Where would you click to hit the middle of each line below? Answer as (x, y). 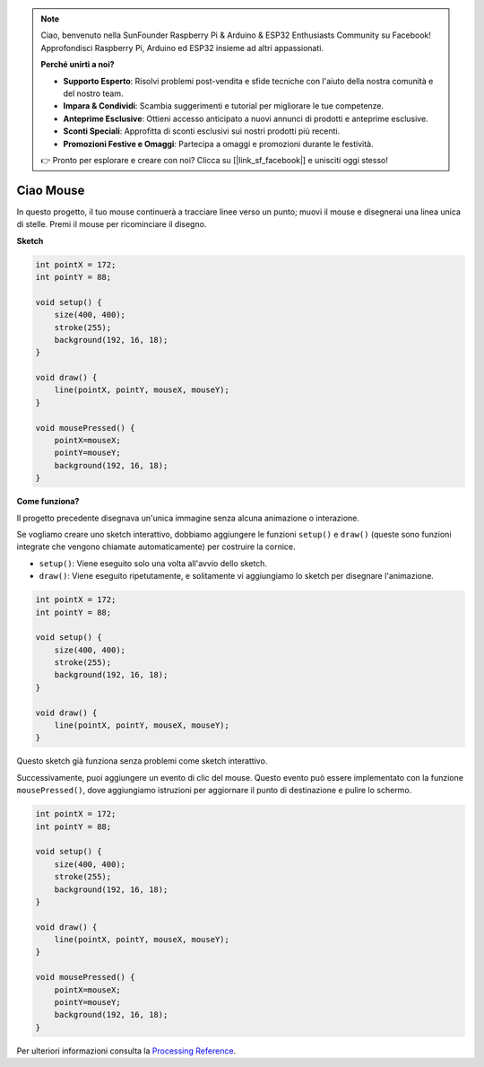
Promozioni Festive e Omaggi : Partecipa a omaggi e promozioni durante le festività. (218, 144)
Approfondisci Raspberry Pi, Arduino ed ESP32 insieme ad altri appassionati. (182, 48)
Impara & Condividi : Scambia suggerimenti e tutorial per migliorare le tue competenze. (224, 106)
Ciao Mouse (51, 190)
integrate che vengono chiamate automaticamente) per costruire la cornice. (156, 547)
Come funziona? (48, 502)
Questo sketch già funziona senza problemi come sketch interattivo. (142, 761)
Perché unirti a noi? (78, 65)
